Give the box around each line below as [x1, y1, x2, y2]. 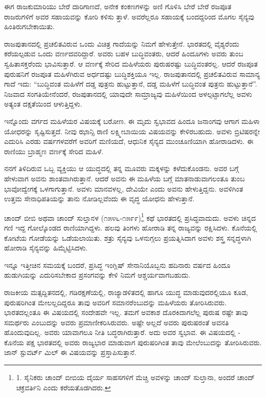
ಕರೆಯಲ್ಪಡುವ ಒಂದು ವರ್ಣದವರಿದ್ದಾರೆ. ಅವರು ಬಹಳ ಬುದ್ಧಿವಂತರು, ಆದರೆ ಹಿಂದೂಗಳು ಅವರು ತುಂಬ [4, 48, 243, 59]
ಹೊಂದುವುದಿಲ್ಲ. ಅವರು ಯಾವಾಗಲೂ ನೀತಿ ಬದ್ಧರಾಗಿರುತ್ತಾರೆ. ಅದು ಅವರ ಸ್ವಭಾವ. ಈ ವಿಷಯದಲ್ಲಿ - [4, 327, 240, 338]
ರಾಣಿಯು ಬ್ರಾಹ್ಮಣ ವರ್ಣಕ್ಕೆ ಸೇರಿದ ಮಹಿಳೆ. [4, 145, 104, 156]
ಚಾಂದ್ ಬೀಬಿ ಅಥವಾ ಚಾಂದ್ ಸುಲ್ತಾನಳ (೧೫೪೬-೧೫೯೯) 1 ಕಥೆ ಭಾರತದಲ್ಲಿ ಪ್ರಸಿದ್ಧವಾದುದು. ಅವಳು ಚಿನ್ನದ [4, 211, 256, 223]
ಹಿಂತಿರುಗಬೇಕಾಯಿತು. [4, 21, 55, 32]
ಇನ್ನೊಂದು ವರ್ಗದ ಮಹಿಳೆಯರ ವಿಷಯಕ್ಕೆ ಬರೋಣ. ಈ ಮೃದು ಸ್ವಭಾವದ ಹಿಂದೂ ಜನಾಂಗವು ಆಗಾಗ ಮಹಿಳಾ [4, 115, 260, 126]
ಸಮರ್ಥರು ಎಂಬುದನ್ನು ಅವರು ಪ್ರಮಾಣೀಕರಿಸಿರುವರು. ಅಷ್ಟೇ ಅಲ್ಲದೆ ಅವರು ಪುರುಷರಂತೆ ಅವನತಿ [4, 317, 229, 327]
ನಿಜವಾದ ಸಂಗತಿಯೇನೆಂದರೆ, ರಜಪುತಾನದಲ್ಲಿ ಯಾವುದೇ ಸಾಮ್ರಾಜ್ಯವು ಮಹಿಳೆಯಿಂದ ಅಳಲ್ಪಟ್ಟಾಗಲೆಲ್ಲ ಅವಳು [4, 88, 252, 99]
